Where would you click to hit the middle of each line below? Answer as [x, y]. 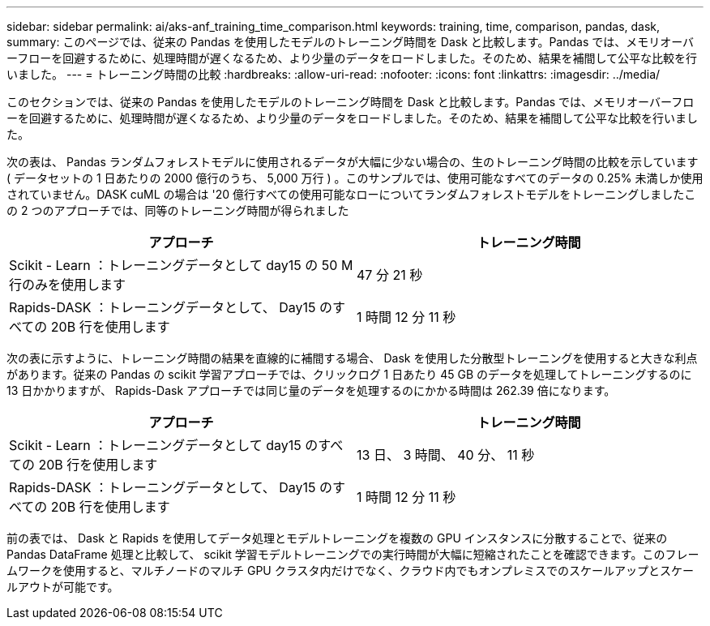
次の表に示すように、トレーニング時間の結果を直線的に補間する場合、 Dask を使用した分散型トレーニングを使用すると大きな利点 [352, 358]
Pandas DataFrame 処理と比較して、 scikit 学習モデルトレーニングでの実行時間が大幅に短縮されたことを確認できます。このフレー [353, 554]
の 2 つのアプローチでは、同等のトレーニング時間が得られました [178, 210]
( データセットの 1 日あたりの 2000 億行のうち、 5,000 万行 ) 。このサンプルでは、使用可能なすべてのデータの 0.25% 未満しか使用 [355, 178]
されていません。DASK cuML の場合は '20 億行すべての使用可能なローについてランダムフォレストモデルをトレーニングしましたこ [351, 194]
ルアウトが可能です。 [63, 587]
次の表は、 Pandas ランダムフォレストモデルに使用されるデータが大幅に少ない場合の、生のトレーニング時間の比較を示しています [353, 162]
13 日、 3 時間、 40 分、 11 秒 [446, 455]
